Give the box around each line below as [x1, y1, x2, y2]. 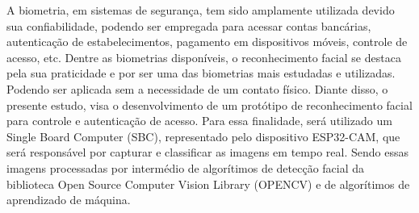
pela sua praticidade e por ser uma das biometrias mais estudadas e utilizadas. [6, 65, 396, 81]
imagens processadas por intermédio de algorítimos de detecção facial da [6, 159, 365, 176]
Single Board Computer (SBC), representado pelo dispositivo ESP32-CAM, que [6, 127, 400, 144]
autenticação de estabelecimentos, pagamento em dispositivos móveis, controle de [6, 33, 408, 50]
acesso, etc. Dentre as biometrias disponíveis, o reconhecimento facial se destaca [6, 48, 401, 65]
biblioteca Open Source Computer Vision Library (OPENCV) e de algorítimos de [6, 175, 410, 192]
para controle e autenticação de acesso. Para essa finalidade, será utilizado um [6, 112, 392, 129]
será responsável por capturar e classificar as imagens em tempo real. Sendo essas [6, 144, 409, 161]
